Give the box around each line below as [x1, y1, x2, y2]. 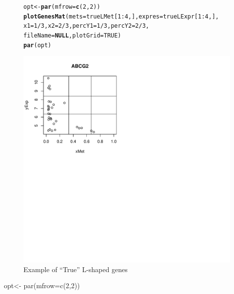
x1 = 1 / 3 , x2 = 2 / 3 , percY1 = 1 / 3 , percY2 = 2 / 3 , [23, 22, 149, 30]
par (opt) [23, 41, 52, 49]
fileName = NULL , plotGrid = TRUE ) [23, 32, 121, 39]
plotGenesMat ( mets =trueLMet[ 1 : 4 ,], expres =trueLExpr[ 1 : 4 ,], [23, 13, 219, 20]
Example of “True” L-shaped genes [23, 264, 128, 274]
